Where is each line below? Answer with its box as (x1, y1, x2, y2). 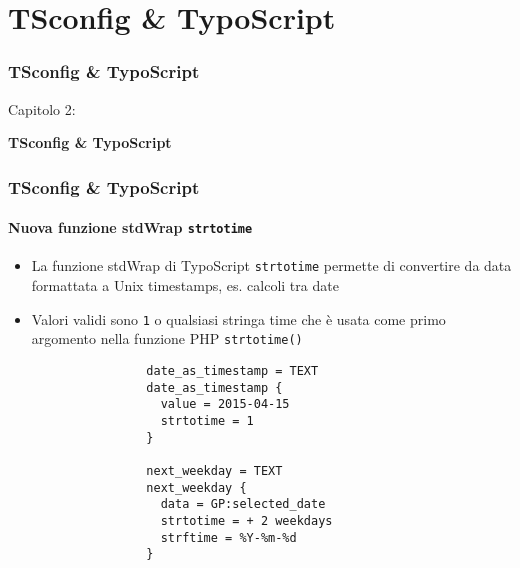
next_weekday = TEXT (146, 463, 283, 478)
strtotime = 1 (160, 414, 254, 429)
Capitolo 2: (8, 98, 76, 119)
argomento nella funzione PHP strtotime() (31, 328, 303, 349)
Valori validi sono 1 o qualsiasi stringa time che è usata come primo (31, 308, 446, 329)
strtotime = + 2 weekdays (160, 513, 333, 528)
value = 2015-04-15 (160, 397, 290, 412)
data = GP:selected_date (160, 497, 326, 512)
